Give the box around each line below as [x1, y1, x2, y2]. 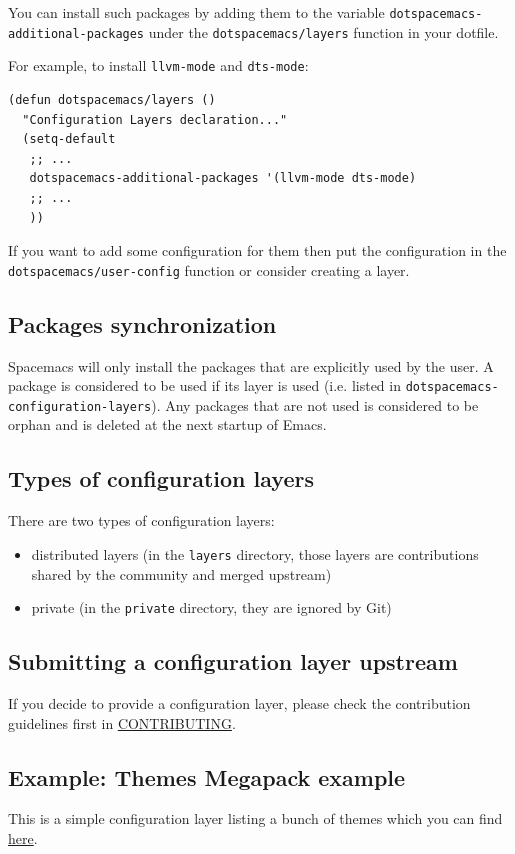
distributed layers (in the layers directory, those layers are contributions [31, 543, 479, 564]
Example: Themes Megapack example [8, 761, 406, 792]
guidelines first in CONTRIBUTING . [8, 712, 236, 733]
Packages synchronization [8, 308, 277, 339]
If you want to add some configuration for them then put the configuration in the [8, 240, 507, 261]
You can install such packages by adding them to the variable [8, 2, 385, 22]
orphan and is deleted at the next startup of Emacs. [8, 414, 327, 435]
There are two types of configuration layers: [8, 510, 275, 531]
